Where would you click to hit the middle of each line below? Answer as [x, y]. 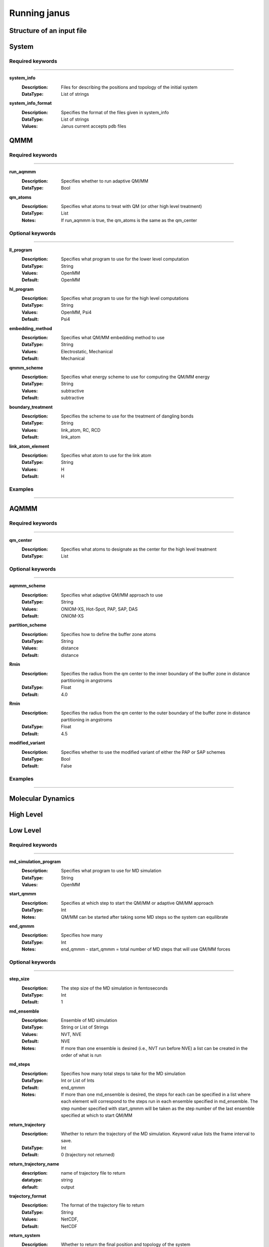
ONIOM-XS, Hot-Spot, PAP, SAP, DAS [99, 609]
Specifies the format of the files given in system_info [115, 112]
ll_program [21, 250]
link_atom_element [29, 446]
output [68, 1187]
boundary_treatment [31, 407]
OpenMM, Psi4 [76, 312]
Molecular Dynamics [42, 798]
